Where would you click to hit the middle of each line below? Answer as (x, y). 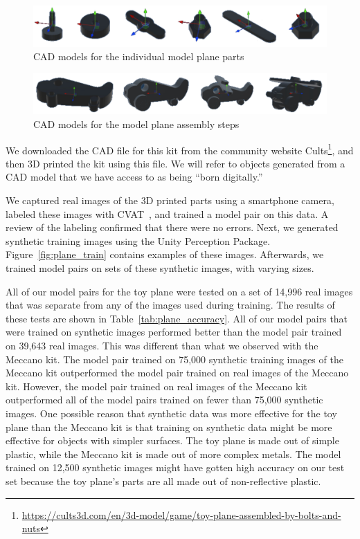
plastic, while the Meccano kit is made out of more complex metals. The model (173, 454)
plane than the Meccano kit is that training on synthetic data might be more (169, 427)
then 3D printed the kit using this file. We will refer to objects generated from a (175, 163)
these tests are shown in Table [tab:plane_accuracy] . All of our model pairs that (177, 318)
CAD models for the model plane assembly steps (136, 124)
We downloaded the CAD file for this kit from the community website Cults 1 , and (180, 149)
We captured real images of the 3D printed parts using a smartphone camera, (170, 200)
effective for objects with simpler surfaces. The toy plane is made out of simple (172, 440)
